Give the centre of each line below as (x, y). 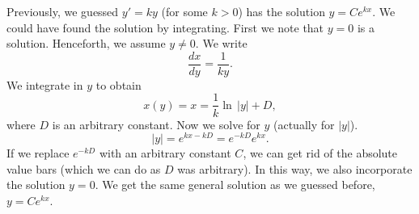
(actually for (304, 124)
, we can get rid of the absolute (320, 153)
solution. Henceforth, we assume (86, 43)
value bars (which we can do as (84, 168)
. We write (221, 43)
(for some (184, 11)
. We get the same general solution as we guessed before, (235, 185)
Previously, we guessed (63, 11)
